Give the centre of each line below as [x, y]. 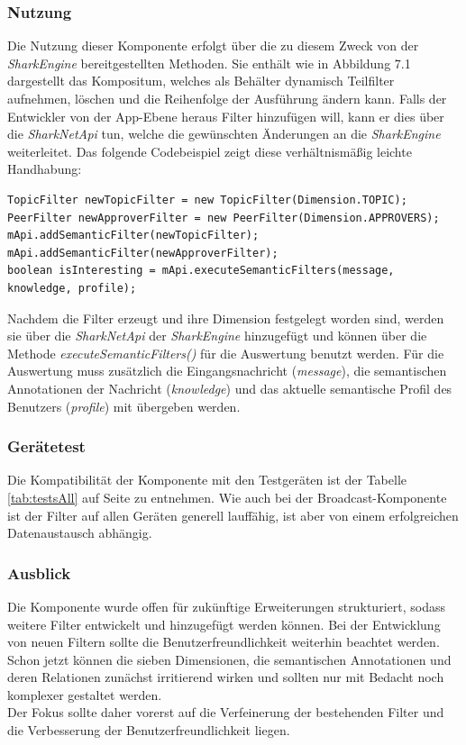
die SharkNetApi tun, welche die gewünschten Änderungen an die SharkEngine [224, 134]
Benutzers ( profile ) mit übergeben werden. [124, 406]
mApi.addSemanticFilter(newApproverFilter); [143, 253]
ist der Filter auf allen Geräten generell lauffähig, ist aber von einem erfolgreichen [233, 515]
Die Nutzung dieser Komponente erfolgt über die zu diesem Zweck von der [213, 45]
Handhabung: [45, 169]
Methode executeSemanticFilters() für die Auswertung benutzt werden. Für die [226, 353]
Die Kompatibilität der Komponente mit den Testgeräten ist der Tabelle [207, 480]
